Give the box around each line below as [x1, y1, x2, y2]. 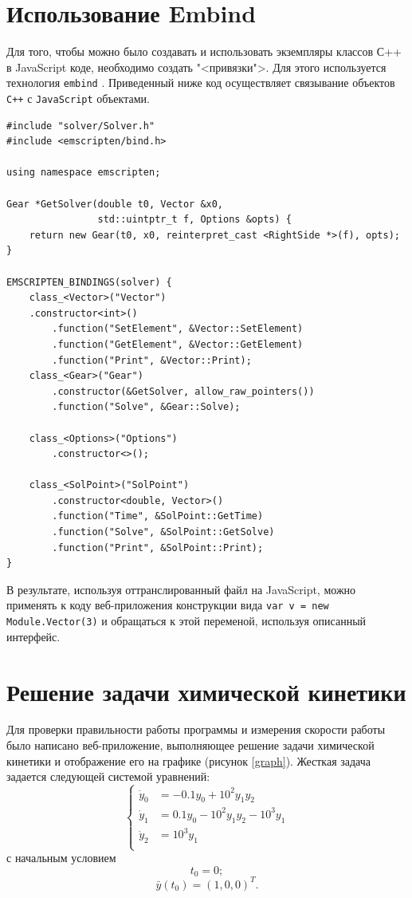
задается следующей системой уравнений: [6, 768, 210, 785]
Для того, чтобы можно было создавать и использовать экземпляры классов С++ [6, 43, 402, 60]
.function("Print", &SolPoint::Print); [52, 542, 264, 553]
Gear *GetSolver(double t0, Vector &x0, [6, 198, 224, 210]
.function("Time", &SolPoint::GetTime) [52, 510, 264, 522]
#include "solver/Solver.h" [6, 120, 155, 132]
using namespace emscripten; [6, 167, 161, 179]
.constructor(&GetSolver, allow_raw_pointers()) [52, 385, 315, 397]
